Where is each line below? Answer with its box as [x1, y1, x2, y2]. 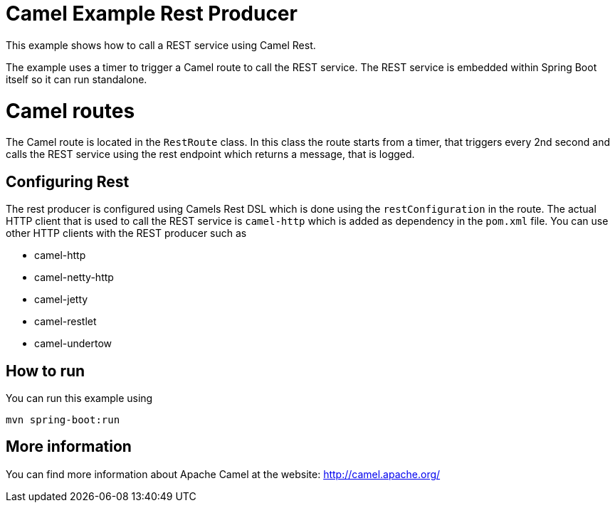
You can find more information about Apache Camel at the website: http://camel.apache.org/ [6, 467, 441, 480]
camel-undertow [34, 337, 112, 350]
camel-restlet [34, 315, 97, 328]
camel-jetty [34, 293, 88, 306]
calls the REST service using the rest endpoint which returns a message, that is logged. [6, 148, 415, 161]
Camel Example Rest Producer [6, 1, 298, 26]
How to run [6, 361, 85, 380]
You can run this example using [6, 391, 153, 404]
